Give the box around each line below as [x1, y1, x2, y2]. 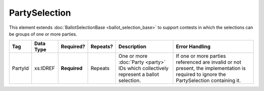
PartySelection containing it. [176, 77, 241, 84]
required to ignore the [176, 71, 226, 78]
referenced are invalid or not [176, 59, 242, 66]
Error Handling [176, 43, 211, 50]
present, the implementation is [176, 65, 246, 72]
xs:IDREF [34, 65, 55, 72]
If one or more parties [176, 53, 226, 60]
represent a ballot [118, 71, 159, 78]
